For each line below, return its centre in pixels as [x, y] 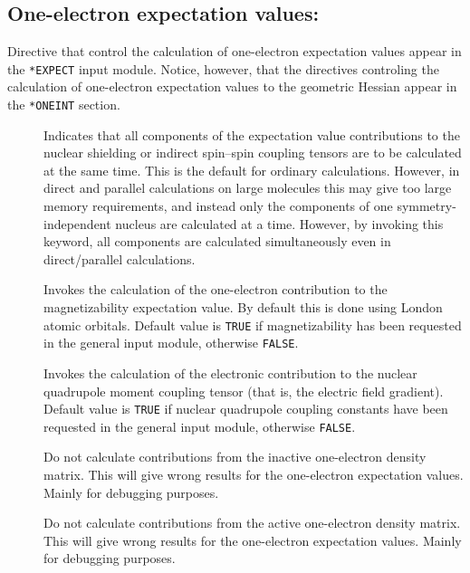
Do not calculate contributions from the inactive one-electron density [235, 457]
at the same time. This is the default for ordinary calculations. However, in [252, 170]
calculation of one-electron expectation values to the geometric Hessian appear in [232, 86]
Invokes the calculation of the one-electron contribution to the [216, 289]
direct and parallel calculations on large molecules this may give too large [248, 188]
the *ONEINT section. [64, 105]
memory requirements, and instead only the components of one [218, 206]
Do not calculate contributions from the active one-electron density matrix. [252, 523]
